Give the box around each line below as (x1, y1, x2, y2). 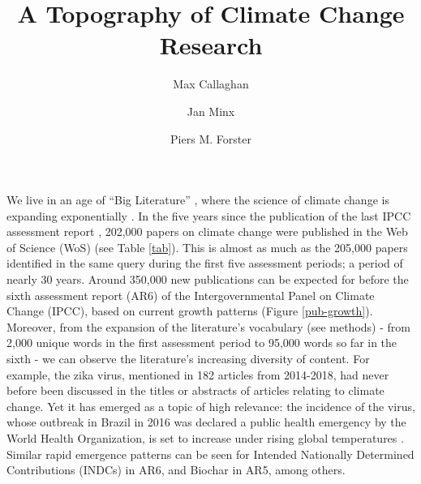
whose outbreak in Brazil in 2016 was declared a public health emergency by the (6, 413, 406, 430)
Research (159, 28, 263, 62)
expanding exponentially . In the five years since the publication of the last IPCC (6, 207, 411, 224)
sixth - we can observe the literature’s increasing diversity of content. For (6, 350, 370, 367)
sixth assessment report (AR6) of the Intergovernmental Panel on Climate (6, 286, 375, 303)
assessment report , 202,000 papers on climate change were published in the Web (6, 223, 408, 240)
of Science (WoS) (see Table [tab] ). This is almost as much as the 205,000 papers (6, 238, 408, 255)
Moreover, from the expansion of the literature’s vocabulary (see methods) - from (6, 318, 410, 335)
